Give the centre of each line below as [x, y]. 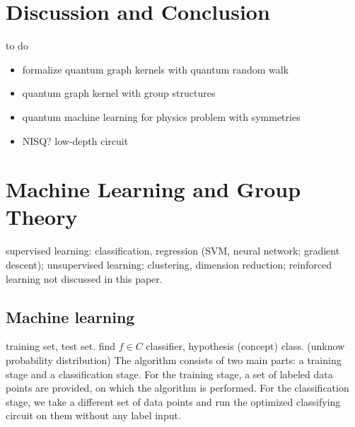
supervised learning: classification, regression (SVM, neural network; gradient [173, 251]
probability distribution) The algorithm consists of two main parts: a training [174, 359]
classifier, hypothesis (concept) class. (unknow [245, 346]
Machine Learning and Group [153, 189]
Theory [42, 217]
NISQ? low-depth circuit [75, 140]
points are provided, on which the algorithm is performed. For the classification [177, 388]
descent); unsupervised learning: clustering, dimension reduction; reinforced [169, 264]
